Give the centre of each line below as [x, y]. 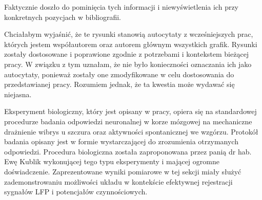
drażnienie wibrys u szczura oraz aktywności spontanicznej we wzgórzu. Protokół [131, 131]
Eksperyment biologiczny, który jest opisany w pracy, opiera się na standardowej [130, 111]
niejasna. [18, 94]
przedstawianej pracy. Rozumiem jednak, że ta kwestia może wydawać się [119, 84]
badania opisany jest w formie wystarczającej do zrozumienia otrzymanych [121, 141]
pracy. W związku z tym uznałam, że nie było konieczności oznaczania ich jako [128, 64]
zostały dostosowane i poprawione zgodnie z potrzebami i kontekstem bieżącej [127, 54]
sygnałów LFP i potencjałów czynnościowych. [76, 192]
